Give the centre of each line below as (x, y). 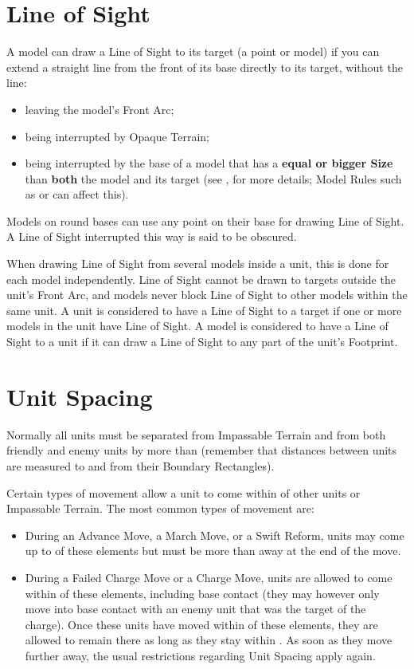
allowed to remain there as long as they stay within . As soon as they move (209, 640)
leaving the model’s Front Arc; (100, 109)
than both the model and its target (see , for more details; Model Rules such (213, 178)
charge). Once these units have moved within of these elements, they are (201, 624)
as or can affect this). (77, 194)
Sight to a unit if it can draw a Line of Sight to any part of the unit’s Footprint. (202, 342)
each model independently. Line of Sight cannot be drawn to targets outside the (201, 279)
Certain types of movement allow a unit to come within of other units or (184, 492)
